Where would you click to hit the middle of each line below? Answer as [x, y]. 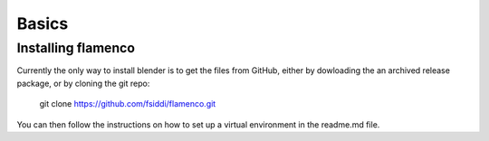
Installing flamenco [76, 48]
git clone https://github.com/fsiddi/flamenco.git [128, 104]
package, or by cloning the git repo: [83, 83]
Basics [43, 23]
